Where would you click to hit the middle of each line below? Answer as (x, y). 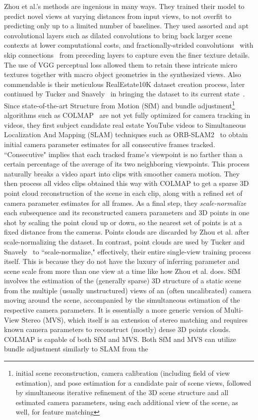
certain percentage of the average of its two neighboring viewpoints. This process (127, 164)
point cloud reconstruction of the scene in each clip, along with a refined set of (123, 193)
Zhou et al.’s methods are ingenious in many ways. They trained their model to (124, 6)
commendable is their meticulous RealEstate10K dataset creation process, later (125, 84)
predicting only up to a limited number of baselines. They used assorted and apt (126, 26)
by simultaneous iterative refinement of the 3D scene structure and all (122, 392)
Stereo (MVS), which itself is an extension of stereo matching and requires (134, 319)
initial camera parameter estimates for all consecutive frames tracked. (110, 144)
